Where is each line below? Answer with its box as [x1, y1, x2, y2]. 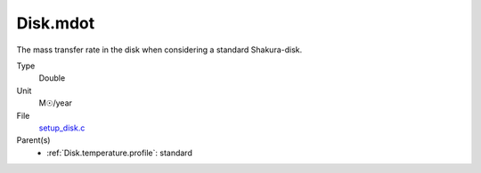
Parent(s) [16, 135, 51, 145]
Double [38, 73, 66, 83]
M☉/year [38, 98, 73, 108]
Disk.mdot [16, 13, 95, 33]
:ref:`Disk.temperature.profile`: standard [46, 147, 193, 158]
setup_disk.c [38, 122, 86, 133]
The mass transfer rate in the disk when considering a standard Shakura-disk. [16, 44, 303, 55]
